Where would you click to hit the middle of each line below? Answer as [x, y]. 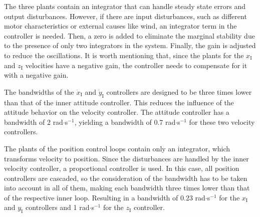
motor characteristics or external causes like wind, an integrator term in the [120, 26]
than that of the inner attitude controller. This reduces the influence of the [119, 102]
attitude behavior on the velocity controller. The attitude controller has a [117, 112]
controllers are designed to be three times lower [179, 91]
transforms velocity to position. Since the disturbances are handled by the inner [126, 158]
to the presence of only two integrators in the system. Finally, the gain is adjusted [130, 45]
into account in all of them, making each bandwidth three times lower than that [127, 188]
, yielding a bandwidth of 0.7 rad [125, 122]
